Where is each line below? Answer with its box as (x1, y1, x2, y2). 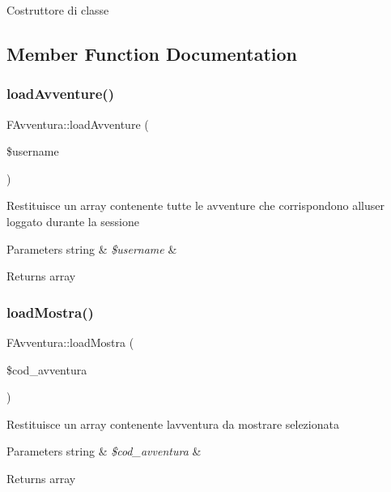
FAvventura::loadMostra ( (6, 333, 134, 350)
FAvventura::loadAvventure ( (6, 115, 149, 132)
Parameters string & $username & (6, 240, 177, 257)
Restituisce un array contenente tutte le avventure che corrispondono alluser (6, 197, 385, 214)
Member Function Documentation (6, 41, 298, 66)
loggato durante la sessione (6, 212, 139, 229)
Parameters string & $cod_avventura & (6, 443, 202, 460)
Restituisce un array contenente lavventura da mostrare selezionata (6, 415, 339, 432)
